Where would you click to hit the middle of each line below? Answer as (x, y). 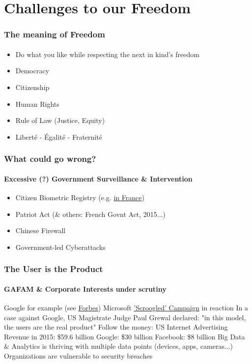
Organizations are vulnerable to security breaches (78, 356)
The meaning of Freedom (55, 34)
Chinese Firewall (41, 230)
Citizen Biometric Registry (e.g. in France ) (80, 197)
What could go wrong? (50, 159)
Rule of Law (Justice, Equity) (60, 120)
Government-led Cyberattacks (60, 247)
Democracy (32, 71)
